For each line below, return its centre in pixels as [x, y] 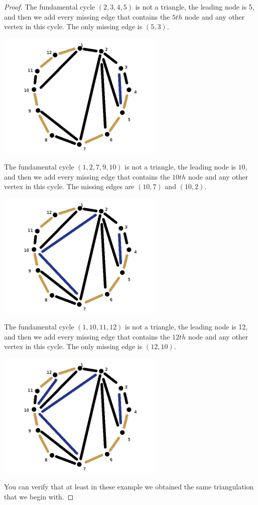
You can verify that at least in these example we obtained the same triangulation [129, 487]
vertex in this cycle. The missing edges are [69, 186]
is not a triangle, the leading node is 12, [186, 327]
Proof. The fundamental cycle [50, 7]
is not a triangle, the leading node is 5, [195, 7]
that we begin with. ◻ [39, 497]
